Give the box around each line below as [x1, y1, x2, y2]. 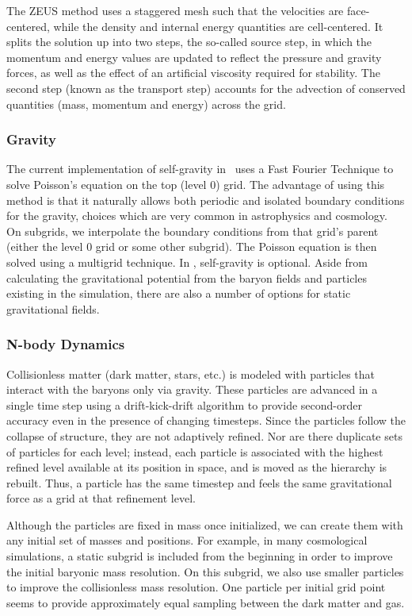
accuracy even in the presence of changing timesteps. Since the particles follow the [6, 412, 406, 429]
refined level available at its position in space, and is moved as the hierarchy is [6, 459, 387, 475]
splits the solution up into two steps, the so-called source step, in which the [6, 33, 372, 50]
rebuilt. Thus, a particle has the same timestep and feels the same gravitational [6, 474, 392, 491]
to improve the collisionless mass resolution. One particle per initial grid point [6, 579, 386, 595]
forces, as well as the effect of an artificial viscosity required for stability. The [6, 64, 380, 81]
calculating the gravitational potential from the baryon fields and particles [6, 269, 367, 286]
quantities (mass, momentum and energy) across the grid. [6, 95, 286, 112]
